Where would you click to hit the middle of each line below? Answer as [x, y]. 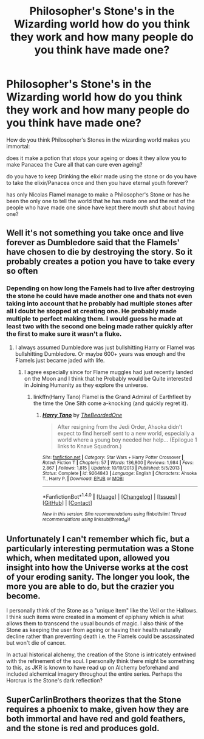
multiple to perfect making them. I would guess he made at [95, 319]
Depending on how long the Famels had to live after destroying [100, 288]
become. [23, 596]
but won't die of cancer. [36, 643]
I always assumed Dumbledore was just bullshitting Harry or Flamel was [105, 347]
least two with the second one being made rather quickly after [100, 327]
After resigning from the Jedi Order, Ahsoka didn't [120, 426]
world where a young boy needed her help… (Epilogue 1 [127, 440]
